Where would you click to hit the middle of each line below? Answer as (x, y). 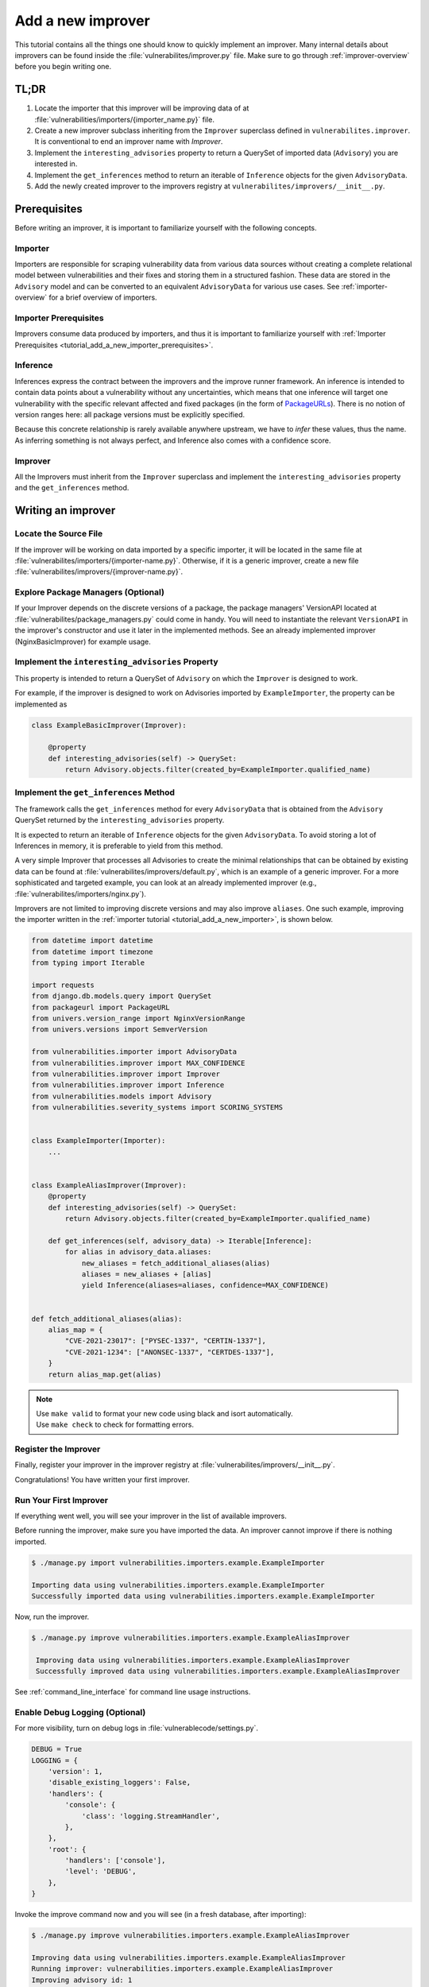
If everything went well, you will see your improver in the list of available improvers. (151, 1516)
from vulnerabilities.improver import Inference (128, 1085)
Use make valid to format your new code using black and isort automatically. (164, 1413)
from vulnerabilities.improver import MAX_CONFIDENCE (138, 1063)
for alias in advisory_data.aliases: (138, 1252)
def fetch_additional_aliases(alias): (107, 1319)
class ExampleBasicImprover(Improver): (109, 725)
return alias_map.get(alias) (105, 1374)
